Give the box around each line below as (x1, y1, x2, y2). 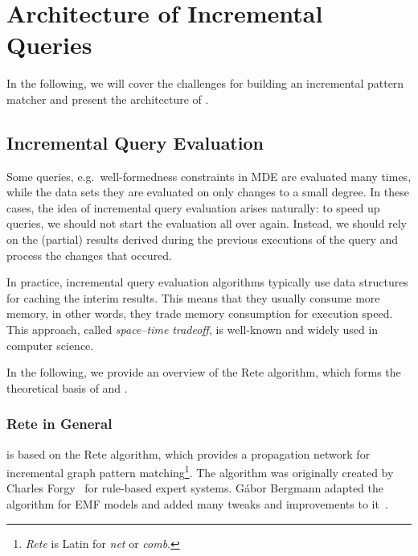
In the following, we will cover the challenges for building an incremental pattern (6, 75, 404, 92)
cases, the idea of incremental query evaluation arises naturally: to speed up (6, 199, 380, 216)
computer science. (6, 336, 94, 353)
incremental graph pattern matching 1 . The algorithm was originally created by (6, 462, 394, 480)
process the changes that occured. (6, 246, 173, 263)
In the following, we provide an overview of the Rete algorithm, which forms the (6, 364, 401, 381)
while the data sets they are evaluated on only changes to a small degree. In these (6, 183, 409, 200)
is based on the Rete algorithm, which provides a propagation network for (6, 445, 371, 462)
